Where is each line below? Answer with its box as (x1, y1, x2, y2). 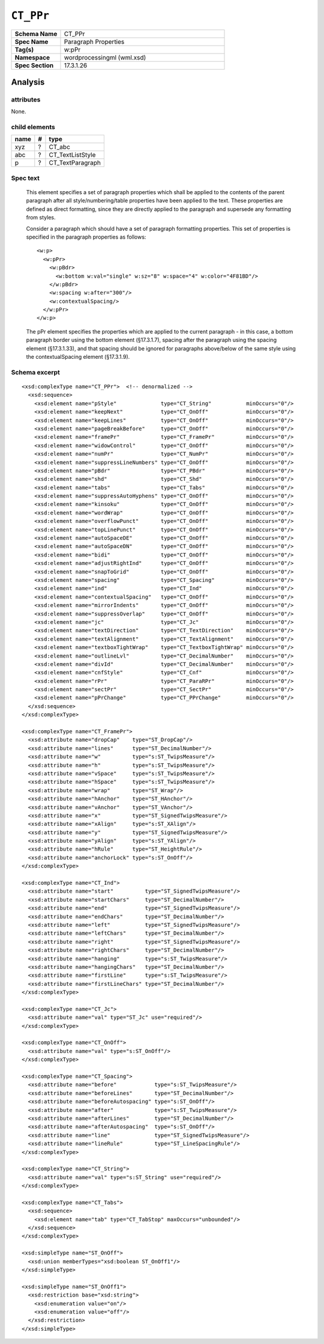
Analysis (11, 77, 45, 87)
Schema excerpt (11, 368, 60, 376)
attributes (11, 95, 41, 103)
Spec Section (14, 61, 54, 69)
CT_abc (49, 143, 70, 151)
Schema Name (14, 29, 58, 38)
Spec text (11, 174, 40, 182)
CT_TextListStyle (49, 151, 96, 159)
